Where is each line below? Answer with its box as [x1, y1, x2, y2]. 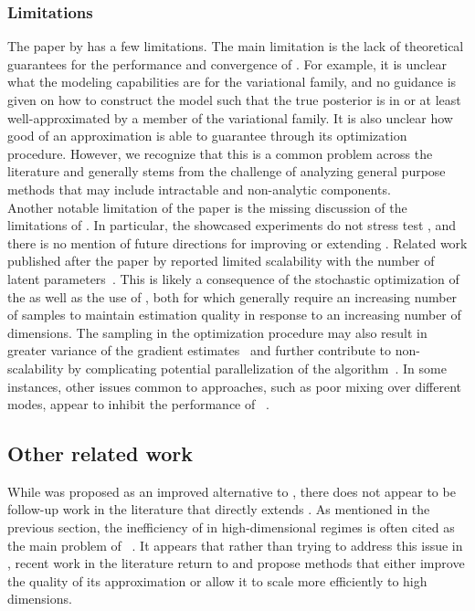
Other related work [7, 439, 193, 468]
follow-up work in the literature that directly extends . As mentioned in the [7, 500, 430, 519]
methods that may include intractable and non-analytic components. [7, 179, 391, 198]
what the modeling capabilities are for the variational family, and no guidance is [7, 72, 457, 91]
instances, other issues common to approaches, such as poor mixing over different [7, 376, 461, 395]
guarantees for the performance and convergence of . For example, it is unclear [7, 54, 447, 73]
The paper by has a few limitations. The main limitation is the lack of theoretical [7, 37, 464, 56]
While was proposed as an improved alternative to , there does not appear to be [7, 481, 456, 500]
